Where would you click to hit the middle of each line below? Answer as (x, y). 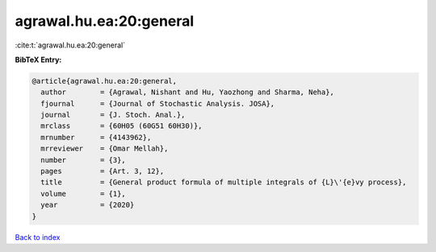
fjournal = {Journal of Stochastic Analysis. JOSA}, (158, 103)
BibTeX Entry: (38, 60)
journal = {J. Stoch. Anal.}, (113, 115)
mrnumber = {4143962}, (96, 137)
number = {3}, (84, 160)
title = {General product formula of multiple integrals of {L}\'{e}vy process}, (224, 182)
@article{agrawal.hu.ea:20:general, (105, 81)
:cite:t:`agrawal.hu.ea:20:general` (70, 45)
